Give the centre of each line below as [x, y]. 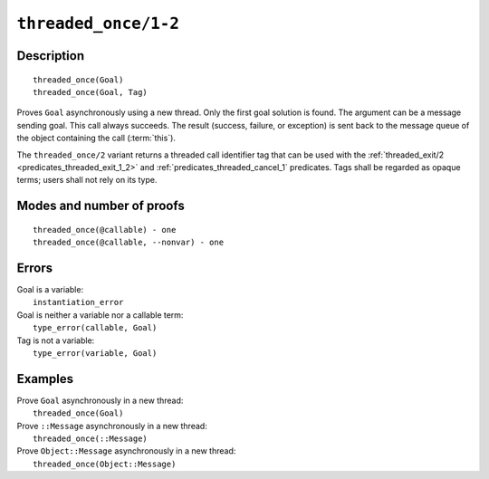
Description [51, 56]
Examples [45, 379]
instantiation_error [78, 302]
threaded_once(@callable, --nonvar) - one [129, 243]
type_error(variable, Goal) [95, 353]
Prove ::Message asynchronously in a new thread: [112, 426]
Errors [35, 268]
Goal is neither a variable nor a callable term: [100, 315]
